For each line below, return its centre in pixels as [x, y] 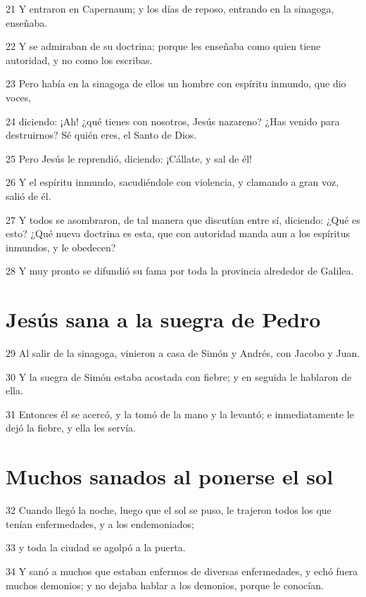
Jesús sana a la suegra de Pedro [163, 319]
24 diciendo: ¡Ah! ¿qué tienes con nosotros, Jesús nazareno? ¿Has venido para [173, 121]
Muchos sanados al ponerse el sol [170, 476]
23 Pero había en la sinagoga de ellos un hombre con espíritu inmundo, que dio [176, 83]
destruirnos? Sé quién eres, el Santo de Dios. [101, 135]
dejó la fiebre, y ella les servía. [71, 428]
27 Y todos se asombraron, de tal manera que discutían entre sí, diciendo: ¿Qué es [183, 219]
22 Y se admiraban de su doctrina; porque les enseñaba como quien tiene [163, 46]
